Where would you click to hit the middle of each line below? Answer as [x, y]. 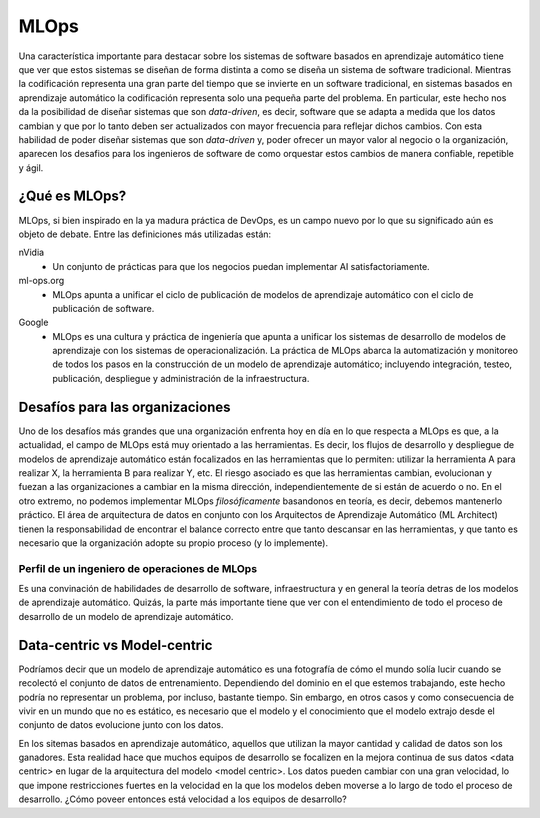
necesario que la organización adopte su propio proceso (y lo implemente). [173, 542]
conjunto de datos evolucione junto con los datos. [121, 725]
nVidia [31, 252]
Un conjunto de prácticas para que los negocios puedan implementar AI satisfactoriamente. [241, 266]
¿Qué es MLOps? [72, 196]
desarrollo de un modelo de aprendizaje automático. [126, 616]
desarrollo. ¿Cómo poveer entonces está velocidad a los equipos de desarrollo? [182, 799]
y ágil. [31, 167]
